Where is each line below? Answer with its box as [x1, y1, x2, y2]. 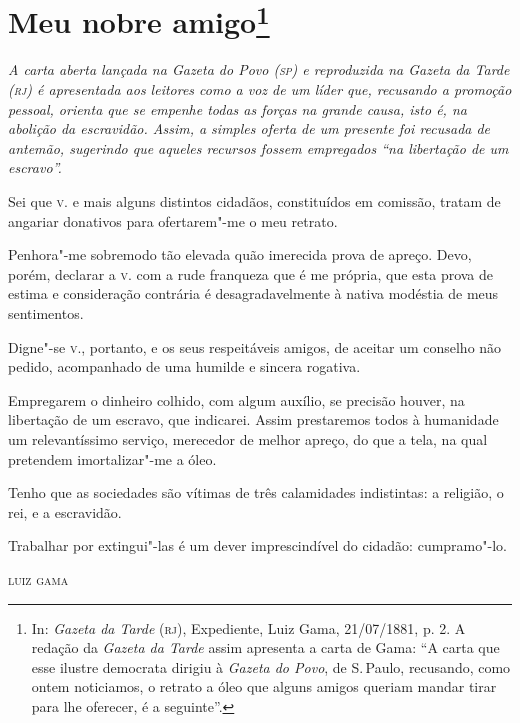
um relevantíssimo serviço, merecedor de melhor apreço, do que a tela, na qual [8, 428, 488, 449]
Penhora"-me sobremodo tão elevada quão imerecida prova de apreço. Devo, [8, 244, 472, 265]
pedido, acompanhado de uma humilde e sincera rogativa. [8, 356, 361, 377]
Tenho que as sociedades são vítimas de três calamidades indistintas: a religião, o [8, 482, 504, 503]
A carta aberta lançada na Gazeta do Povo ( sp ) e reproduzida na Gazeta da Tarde [8, 59, 510, 80]
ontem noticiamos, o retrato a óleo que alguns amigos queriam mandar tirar [31, 676, 497, 697]
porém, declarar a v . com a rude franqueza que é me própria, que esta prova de [8, 263, 494, 284]
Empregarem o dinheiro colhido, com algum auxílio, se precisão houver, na [8, 389, 465, 410]
